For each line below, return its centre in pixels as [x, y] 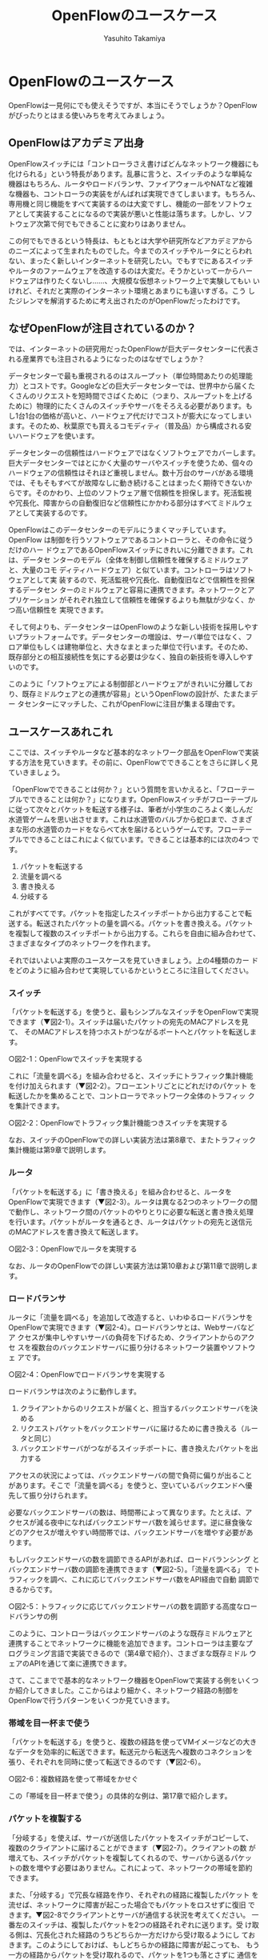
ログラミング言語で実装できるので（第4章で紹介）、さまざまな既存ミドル [128, 1654]
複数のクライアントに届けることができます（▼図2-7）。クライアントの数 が [132, 1847]
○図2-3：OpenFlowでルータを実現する [73, 1249]
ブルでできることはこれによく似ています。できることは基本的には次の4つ [129, 839]
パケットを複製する [45, 1818]
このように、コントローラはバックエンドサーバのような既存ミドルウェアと [131, 1634]
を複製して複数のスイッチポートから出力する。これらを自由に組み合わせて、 [134, 934]
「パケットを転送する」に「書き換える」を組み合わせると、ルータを [120, 1191]
